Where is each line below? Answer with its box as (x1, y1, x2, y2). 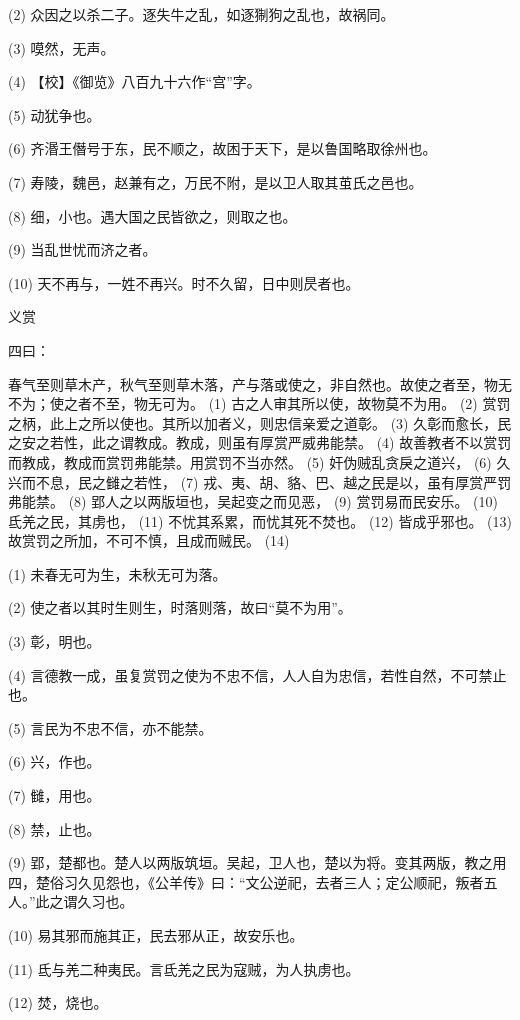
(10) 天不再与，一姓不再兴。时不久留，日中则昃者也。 (8, 272, 360, 293)
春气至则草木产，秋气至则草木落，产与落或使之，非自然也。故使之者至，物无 (8, 373, 512, 394)
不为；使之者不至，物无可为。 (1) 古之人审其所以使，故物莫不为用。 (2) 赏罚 (8, 393, 511, 414)
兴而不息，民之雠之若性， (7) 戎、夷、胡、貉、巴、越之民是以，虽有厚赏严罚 (8, 471, 512, 492)
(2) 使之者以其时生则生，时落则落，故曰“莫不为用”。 (8, 597, 352, 618)
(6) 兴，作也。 (8, 751, 101, 772)
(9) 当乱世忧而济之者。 (8, 239, 157, 260)
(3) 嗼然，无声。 (8, 37, 115, 58)
